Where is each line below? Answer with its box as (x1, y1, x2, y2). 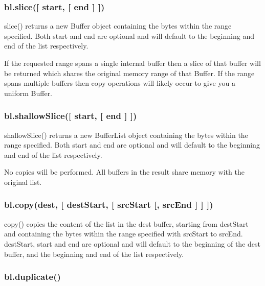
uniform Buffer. (4, 87, 53, 98)
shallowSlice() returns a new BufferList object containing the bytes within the (4, 129, 248, 140)
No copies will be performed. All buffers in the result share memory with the (4, 166, 245, 177)
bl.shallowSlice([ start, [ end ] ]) (4, 109, 137, 122)
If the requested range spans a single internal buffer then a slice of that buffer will (4, 58, 261, 68)
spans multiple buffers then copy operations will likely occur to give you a (4, 78, 235, 88)
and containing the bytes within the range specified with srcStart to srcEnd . (4, 228, 243, 239)
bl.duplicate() (4, 270, 61, 283)
